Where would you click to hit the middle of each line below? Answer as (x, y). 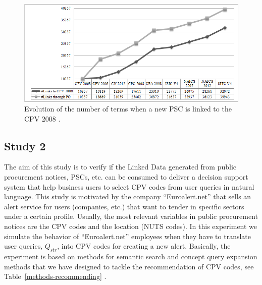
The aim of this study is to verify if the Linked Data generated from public (120, 167)
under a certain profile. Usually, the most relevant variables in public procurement (131, 216)
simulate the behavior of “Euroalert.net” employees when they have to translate (128, 236)
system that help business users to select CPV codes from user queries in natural (129, 186)
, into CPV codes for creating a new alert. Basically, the (144, 246)
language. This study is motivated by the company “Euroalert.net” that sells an (128, 196)
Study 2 (25, 146)
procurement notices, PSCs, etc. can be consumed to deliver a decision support (126, 177)
